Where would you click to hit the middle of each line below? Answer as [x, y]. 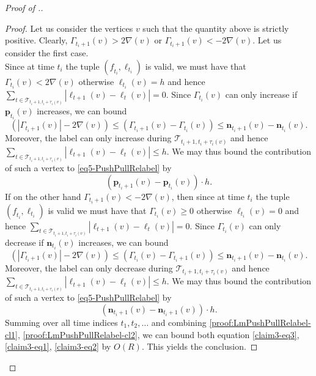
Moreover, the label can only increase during [88, 138]
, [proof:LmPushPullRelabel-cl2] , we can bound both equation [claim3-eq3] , [159, 334]
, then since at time [208, 196]
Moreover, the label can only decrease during [89, 267]
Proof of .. [24, 7]
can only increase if [261, 94]
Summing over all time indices [61, 322]
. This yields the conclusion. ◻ [200, 346]
